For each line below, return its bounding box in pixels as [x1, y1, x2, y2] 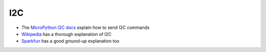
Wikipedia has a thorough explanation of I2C [21, 31, 112, 37]
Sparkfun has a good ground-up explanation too [21, 38, 120, 44]
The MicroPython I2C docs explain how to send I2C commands [21, 25, 150, 30]
